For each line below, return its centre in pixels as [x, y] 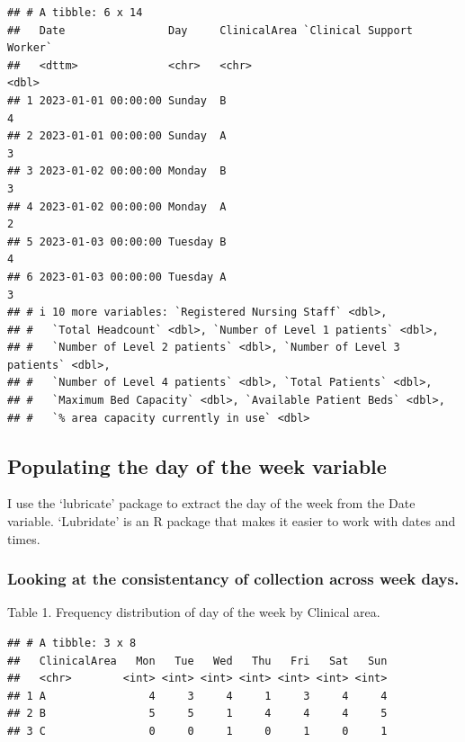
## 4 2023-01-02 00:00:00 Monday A [117, 206]
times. [24, 538]
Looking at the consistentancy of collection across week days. [233, 579]
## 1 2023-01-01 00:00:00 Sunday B [117, 100]
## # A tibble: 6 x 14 [75, 13]
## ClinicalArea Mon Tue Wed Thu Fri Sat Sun [197, 661]
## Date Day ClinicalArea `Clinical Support [210, 30]
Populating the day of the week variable [197, 465]
